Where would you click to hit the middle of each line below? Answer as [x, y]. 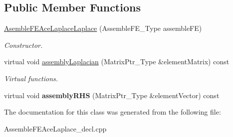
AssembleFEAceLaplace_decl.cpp [55, 128]
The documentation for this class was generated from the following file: [113, 112]
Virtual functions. [31, 78]
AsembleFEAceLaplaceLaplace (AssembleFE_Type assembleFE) [103, 28]
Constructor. [23, 45]
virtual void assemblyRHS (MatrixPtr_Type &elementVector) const [112, 95]
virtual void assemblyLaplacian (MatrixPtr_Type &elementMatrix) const [117, 62]
